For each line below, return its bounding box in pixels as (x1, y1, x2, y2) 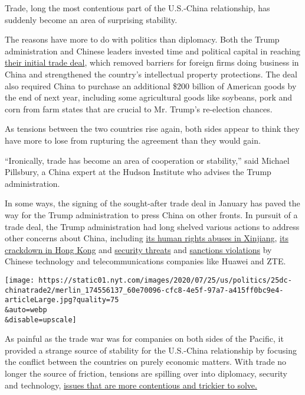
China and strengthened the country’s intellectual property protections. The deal (5, 67, 297, 80)
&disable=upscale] (5, 315, 77, 324)
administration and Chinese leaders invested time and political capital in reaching (5, 44, 300, 57)
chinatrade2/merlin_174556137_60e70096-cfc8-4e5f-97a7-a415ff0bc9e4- (5, 286, 284, 294)
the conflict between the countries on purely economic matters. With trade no (5, 355, 287, 368)
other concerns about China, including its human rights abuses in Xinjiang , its (5, 232, 288, 244)
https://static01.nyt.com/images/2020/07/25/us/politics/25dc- (38, 276, 292, 284)
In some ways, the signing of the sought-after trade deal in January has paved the (5, 197, 300, 209)
